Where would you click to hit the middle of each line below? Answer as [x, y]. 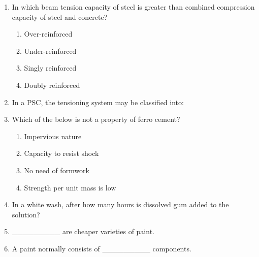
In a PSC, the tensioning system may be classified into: [98, 102]
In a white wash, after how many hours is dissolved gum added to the [120, 204]
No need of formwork [57, 170]
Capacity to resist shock [61, 153]
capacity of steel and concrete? [60, 17]
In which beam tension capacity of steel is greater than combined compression [133, 7]
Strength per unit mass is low [70, 187]
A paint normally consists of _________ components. [102, 248]
